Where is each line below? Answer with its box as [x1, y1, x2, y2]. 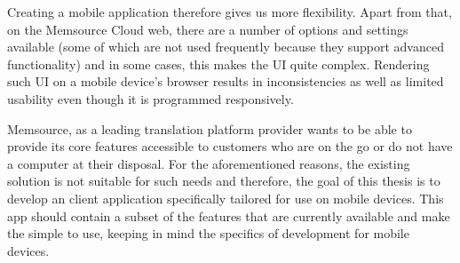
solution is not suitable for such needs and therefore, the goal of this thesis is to [7, 171, 440, 190]
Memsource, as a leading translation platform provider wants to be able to [7, 119, 412, 138]
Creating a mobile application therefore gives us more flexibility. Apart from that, [7, 3, 452, 20]
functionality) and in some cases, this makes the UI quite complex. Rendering [7, 54, 430, 73]
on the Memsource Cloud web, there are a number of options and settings [7, 20, 408, 38]
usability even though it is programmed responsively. [7, 89, 294, 108]
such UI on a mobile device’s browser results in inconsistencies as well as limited [7, 72, 444, 91]
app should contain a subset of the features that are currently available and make [7, 206, 450, 225]
